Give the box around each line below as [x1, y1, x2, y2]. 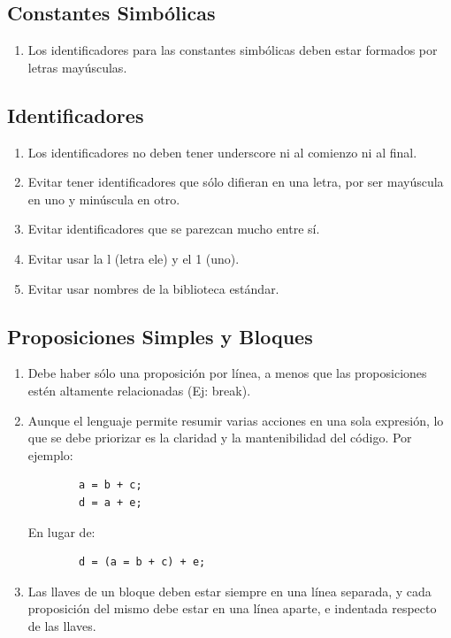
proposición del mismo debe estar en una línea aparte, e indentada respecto [27, 599, 437, 618]
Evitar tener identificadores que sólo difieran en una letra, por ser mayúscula [27, 173, 444, 191]
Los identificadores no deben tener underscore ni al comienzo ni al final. [27, 142, 417, 161]
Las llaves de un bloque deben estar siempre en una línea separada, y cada [27, 581, 432, 600]
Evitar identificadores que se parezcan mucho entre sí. [27, 219, 320, 238]
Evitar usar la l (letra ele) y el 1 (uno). [27, 249, 240, 267]
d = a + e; [79, 496, 142, 509]
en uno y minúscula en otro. [27, 189, 180, 208]
